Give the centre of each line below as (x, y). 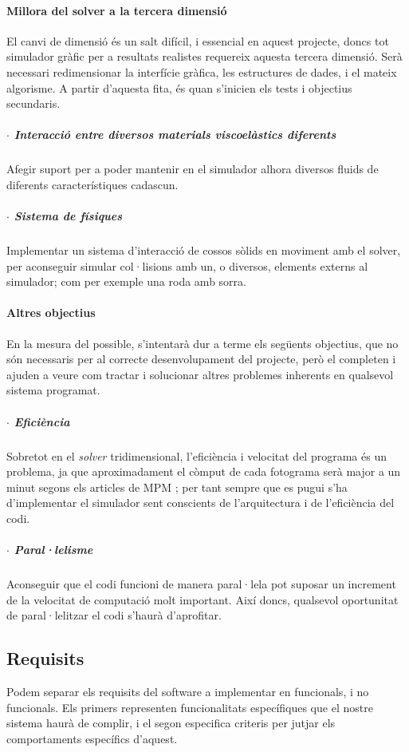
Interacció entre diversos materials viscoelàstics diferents (175, 135)
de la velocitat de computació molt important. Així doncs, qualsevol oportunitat (203, 599)
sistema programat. (53, 390)
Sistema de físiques (68, 216)
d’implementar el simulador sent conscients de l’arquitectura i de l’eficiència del (201, 503)
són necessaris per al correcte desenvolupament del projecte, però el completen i (201, 359)
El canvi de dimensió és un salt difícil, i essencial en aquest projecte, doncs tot (198, 40)
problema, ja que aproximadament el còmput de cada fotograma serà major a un (204, 471)
